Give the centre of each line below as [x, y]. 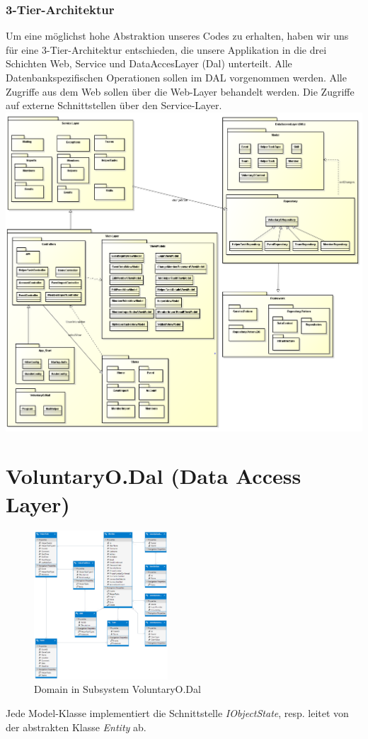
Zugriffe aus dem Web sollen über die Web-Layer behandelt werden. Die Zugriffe [180, 91]
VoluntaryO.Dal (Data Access [154, 476]
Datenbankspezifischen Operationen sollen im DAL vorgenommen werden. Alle [176, 77]
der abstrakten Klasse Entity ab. [76, 727]
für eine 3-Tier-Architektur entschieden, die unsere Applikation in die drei [166, 49]
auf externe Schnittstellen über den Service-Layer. [114, 105]
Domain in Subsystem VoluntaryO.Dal [117, 689]
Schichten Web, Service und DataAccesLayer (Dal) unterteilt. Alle [149, 63]
